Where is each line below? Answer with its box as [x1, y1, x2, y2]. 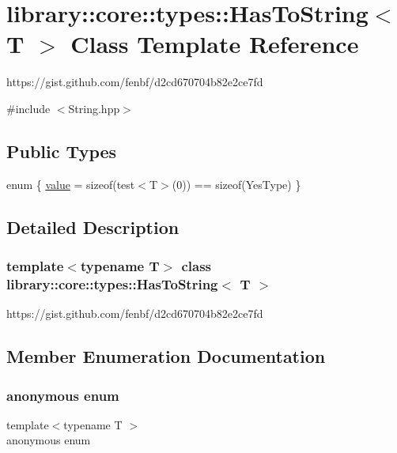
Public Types [6, 138, 117, 163]
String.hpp [68, 100, 120, 116]
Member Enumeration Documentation [6, 344, 326, 368]
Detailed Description [6, 214, 180, 239]
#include [6, 100, 51, 116]
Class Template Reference [70, 28, 359, 60]
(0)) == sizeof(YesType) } [172, 176, 301, 192]
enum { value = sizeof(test [6, 176, 135, 192]
